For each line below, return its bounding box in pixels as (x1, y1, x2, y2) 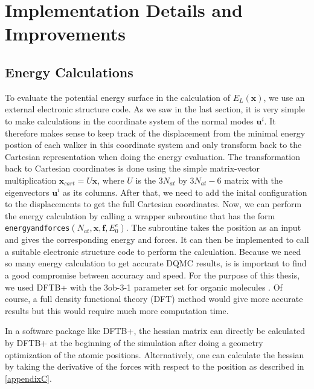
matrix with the (224, 173, 283, 186)
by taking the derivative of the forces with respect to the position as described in (5, 360, 304, 373)
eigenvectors (5, 185, 50, 198)
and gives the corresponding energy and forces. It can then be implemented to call (5, 233, 309, 246)
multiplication (5, 173, 57, 186)
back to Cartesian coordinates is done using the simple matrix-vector (5, 162, 260, 175)
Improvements (5, 21, 126, 46)
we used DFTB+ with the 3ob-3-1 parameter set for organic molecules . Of (5, 280, 283, 293)
